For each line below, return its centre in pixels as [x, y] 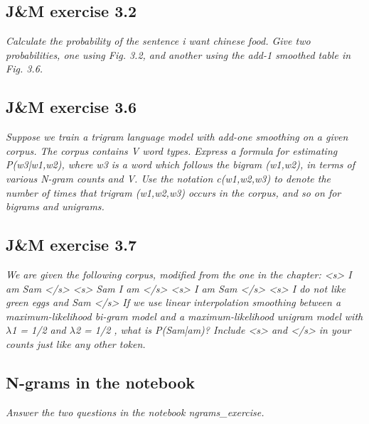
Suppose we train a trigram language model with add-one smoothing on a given [177, 137]
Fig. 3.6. [25, 69]
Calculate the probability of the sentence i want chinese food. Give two [158, 41]
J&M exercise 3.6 [71, 107]
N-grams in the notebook [101, 382]
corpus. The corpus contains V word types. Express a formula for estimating [172, 150]
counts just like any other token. [76, 343]
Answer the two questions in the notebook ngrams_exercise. [135, 412]
